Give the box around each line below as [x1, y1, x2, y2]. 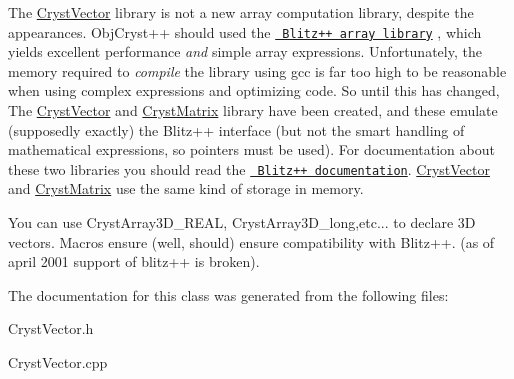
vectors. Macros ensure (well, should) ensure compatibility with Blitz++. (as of [8, 231, 495, 252]
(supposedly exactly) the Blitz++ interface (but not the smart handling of [8, 119, 465, 140]
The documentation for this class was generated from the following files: [8, 284, 449, 305]
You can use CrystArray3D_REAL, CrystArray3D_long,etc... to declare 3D [8, 212, 476, 233]
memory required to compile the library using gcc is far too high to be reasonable [8, 60, 507, 81]
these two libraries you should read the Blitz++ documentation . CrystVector [8, 158, 490, 179]
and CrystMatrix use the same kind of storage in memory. [8, 178, 364, 199]
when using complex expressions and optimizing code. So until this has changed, [8, 80, 500, 101]
